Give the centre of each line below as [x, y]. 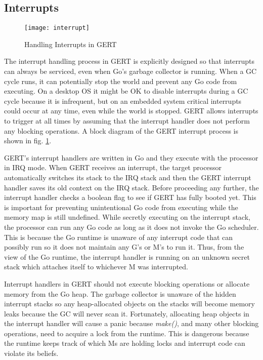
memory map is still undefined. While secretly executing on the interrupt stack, [127, 217]
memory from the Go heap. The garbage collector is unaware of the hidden [120, 293]
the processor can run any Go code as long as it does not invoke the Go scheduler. [131, 227]
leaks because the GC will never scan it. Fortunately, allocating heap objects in [127, 313]
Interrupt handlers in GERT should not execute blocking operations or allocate [127, 283]
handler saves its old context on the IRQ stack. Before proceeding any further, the [131, 187]
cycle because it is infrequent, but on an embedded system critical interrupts [123, 101]
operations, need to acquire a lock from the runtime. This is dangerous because [127, 333]
